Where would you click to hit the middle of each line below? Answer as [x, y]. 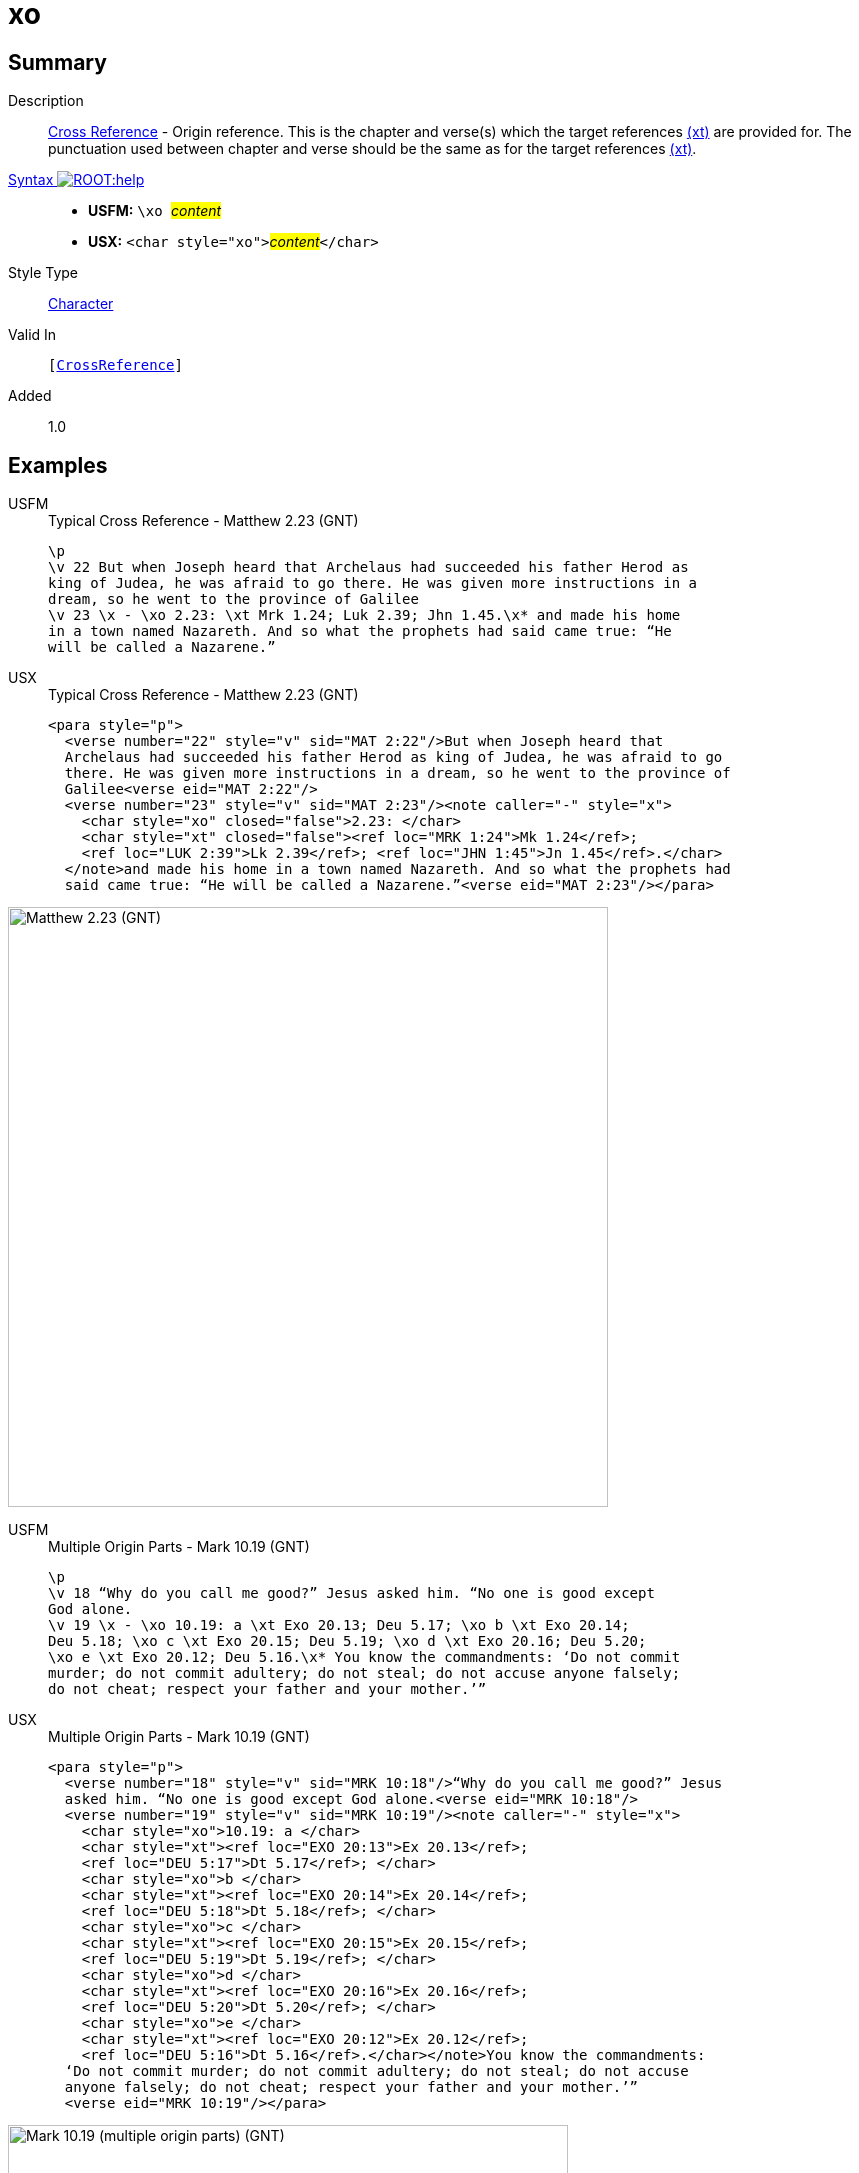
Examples [58, 465]
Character [81, 304]
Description [46, 101]
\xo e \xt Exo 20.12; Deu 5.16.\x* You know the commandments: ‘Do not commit [364, 1657]
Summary [57, 62]
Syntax [31, 180]
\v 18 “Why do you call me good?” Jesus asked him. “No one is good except [351, 1593]
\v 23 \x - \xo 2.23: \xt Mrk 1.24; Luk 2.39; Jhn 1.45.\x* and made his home [364, 615]
